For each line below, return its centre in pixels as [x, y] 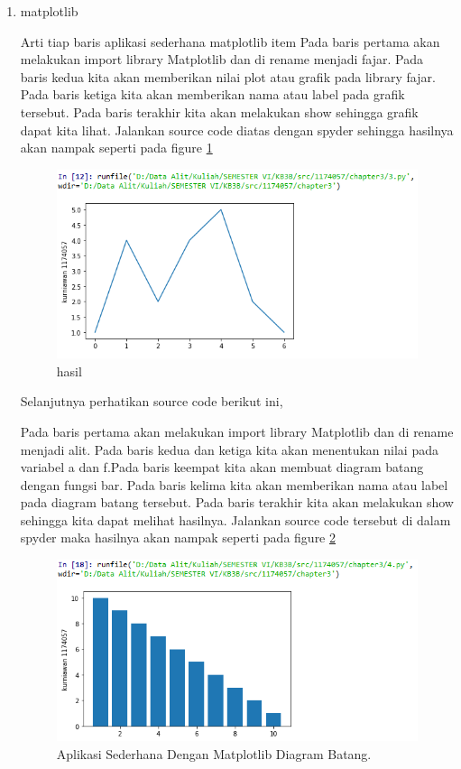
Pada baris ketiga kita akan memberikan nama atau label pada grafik [212, 94]
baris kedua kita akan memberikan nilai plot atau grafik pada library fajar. [228, 76]
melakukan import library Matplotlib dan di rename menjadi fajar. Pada [221, 59]
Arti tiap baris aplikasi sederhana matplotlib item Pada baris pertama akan [230, 41]
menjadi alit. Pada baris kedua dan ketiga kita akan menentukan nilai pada [229, 449]
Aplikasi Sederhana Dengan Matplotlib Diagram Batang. [214, 753]
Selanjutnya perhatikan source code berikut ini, [152, 401]
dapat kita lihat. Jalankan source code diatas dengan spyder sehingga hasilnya [237, 130]
